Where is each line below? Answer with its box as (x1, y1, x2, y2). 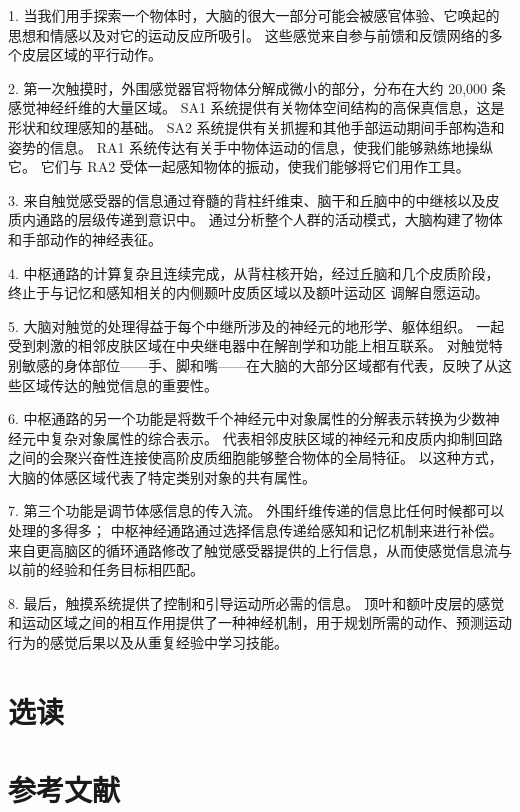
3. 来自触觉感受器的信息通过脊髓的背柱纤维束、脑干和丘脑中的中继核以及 (8, 189, 486, 210)
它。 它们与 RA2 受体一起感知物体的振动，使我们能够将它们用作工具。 (8, 156, 470, 177)
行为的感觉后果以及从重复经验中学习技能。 (8, 632, 288, 653)
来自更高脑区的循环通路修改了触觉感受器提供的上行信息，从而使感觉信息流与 (8, 539, 512, 560)
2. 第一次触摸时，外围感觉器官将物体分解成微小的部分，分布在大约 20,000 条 (8, 77, 506, 98)
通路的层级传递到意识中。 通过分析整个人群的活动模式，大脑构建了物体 (35, 209, 503, 230)
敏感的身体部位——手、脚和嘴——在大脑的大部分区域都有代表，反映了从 (21, 354, 498, 375)
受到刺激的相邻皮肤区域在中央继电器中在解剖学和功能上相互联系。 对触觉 (8, 335, 489, 356)
